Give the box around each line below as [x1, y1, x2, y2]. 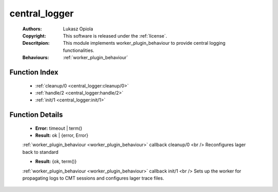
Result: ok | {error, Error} [35, 132, 89, 138]
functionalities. [63, 47, 95, 54]
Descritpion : [22, 40, 50, 46]
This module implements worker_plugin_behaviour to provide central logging [63, 40, 226, 46]
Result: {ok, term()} [35, 159, 77, 165]
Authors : [22, 26, 42, 32]
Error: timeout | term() [35, 125, 82, 131]
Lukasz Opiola [63, 26, 94, 32]
